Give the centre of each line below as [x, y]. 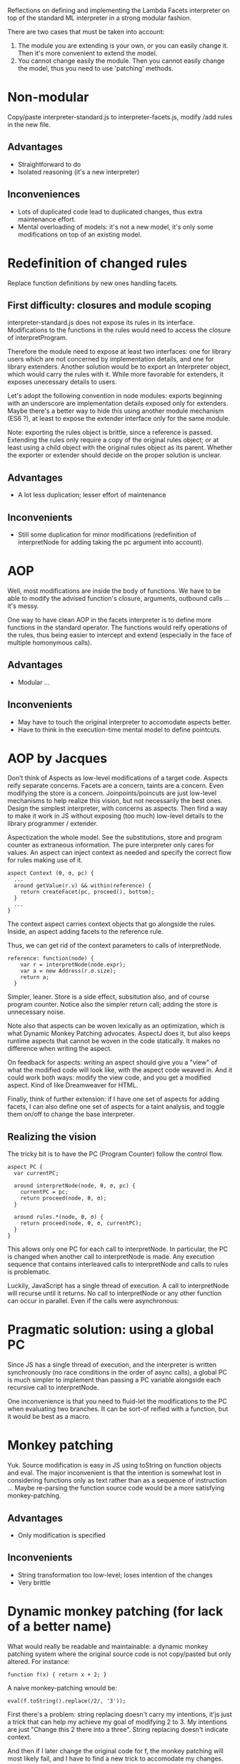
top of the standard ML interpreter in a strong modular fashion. [99, 18]
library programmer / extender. [53, 824]
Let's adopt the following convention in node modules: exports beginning [115, 396]
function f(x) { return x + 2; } [57, 1675]
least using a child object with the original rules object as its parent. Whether [120, 448]
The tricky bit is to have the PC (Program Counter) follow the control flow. [115, 1154]
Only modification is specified [61, 1535]
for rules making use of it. [45, 860]
